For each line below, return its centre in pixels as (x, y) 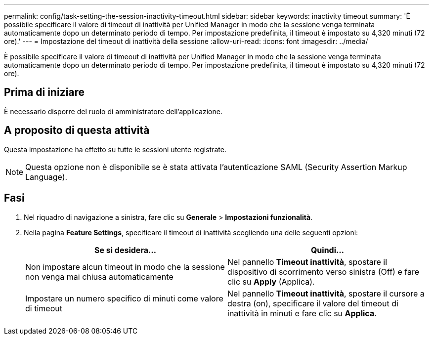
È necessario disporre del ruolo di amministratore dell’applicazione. (113, 111)
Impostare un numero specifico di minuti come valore (124, 298)
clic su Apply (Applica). (271, 281)
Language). (46, 177)
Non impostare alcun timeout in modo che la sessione (125, 267)
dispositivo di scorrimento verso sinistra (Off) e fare (323, 272)
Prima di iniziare (44, 92)
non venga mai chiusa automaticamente (99, 276)
